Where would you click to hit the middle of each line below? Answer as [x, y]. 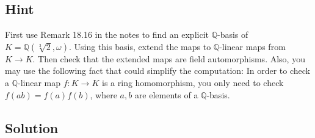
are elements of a [166, 94]
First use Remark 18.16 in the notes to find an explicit [107, 34]
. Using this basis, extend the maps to [140, 46]
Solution [32, 127]
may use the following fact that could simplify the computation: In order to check [157, 71]
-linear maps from [252, 46]
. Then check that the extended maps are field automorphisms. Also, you [169, 58]
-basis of [233, 34]
